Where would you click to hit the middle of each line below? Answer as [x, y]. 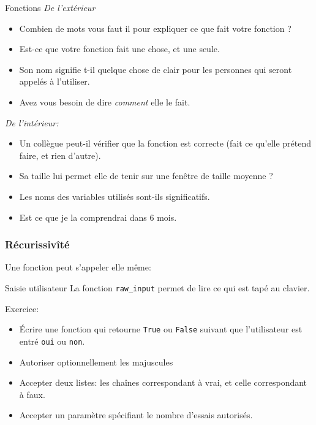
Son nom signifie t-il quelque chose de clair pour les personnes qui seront [156, 69]
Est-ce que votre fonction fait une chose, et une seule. [119, 49]
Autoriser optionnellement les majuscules [96, 362]
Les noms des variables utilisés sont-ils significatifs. [115, 196]
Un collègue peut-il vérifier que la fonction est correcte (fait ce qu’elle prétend [165, 143]
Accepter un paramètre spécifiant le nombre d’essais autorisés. [136, 415]
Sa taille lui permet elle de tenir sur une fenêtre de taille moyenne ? [146, 176]
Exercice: [22, 308]
